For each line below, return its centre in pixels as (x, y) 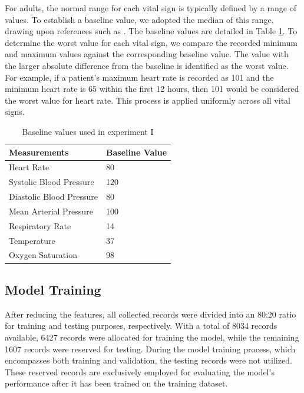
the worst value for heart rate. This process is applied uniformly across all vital (148, 100)
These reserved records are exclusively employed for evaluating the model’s (140, 371)
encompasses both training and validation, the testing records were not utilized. (148, 360)
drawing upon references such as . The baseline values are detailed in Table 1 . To (151, 31)
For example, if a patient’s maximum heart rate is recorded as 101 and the (139, 77)
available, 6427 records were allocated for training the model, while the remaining (152, 337)
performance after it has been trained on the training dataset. (116, 383)
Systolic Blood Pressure (52, 182)
